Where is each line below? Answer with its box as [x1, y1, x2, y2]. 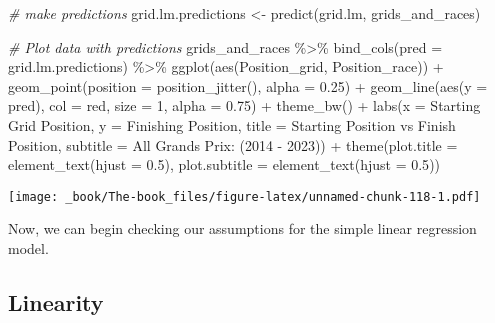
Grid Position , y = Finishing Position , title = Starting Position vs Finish [8, 114, 456, 135]
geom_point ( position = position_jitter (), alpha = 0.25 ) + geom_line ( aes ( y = [8, 75, 488, 96]
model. [8, 238, 49, 258]
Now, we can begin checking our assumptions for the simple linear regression [8, 218, 477, 239]
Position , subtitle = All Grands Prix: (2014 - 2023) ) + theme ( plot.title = [8, 134, 458, 155]
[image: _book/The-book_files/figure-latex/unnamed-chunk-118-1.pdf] [8, 189, 481, 204]
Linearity [8, 286, 104, 317]
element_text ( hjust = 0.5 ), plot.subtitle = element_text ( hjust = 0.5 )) [8, 154, 441, 175]
